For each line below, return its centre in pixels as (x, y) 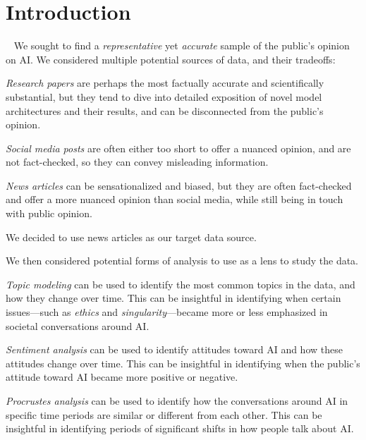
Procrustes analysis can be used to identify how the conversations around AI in (177, 401)
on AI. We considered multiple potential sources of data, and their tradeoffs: (171, 59)
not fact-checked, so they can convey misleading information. (137, 162)
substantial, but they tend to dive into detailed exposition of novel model (164, 96)
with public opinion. (49, 213)
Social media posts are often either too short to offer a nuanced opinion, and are (178, 148)
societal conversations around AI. (78, 325)
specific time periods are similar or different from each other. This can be (164, 414)
